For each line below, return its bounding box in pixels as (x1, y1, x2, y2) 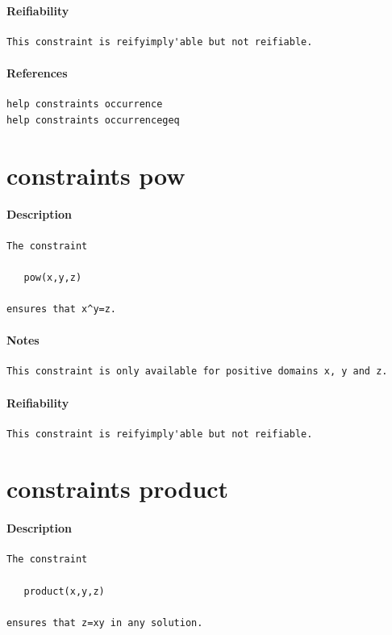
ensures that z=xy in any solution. (6, 616, 203, 629)
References (6, 64, 68, 81)
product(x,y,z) (23, 585, 105, 597)
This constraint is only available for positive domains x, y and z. (6, 366, 388, 378)
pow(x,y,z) (23, 271, 82, 283)
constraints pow (6, 158, 186, 191)
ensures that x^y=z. (6, 303, 117, 315)
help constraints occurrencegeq (6, 114, 180, 126)
